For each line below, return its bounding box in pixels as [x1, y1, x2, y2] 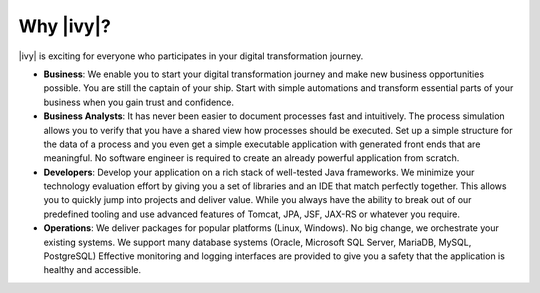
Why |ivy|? [18, 15, 112, 37]
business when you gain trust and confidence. [43, 96, 235, 108]
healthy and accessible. [43, 264, 142, 276]
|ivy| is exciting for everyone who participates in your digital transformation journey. [18, 50, 364, 62]
